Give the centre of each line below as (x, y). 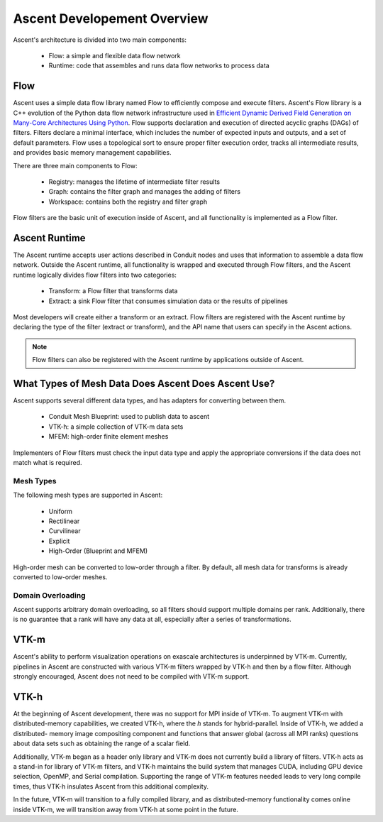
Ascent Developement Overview (111, 18)
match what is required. (48, 463)
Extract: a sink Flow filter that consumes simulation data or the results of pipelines (168, 301)
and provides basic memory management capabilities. (92, 153)
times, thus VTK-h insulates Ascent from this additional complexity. (111, 786)
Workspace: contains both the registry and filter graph (128, 202)
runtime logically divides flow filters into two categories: (95, 275)
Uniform (60, 511)
